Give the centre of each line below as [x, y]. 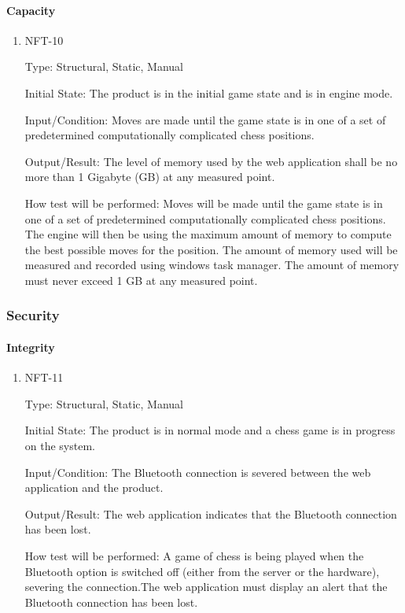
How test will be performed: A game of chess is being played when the [194, 555]
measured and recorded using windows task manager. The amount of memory [212, 265]
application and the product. [94, 487]
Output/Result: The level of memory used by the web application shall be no [211, 161]
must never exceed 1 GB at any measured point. [141, 280]
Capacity [31, 10]
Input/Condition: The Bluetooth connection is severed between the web [198, 472]
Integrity [31, 347]
